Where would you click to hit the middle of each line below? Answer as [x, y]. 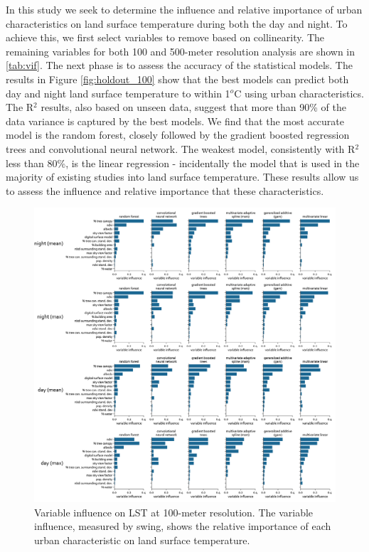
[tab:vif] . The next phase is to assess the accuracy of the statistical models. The [179, 65]
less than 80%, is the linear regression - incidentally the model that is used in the [183, 163]
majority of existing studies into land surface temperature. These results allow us [182, 177]
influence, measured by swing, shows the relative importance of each [183, 526]
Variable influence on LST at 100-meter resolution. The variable [174, 512]
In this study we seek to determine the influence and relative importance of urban [184, 9]
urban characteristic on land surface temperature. [142, 540]
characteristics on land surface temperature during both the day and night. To [177, 23]
